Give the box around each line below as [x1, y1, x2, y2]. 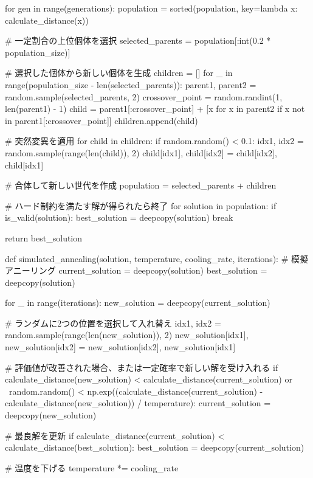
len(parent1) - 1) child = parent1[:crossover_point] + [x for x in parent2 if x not [5, 102, 305, 115]
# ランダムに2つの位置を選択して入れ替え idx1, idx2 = [5, 316, 221, 329]
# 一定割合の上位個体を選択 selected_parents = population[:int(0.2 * [5, 34, 271, 47]
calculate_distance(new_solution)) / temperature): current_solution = [5, 397, 271, 409]
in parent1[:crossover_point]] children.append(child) [5, 114, 198, 126]
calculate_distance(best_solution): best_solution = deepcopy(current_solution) [5, 441, 304, 454]
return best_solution [5, 231, 83, 244]
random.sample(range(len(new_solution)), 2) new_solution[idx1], [5, 328, 249, 341]
